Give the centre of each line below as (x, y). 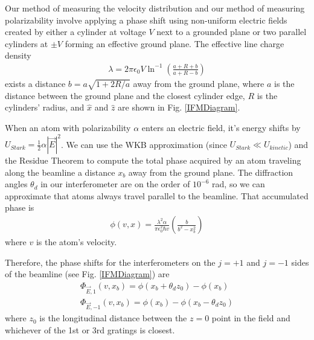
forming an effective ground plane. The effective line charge (175, 43)
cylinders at (27, 43)
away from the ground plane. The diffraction (211, 172)
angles (16, 184)
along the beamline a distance (60, 172)
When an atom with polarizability (68, 127)
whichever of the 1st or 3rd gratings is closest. (90, 329)
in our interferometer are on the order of (115, 184)
